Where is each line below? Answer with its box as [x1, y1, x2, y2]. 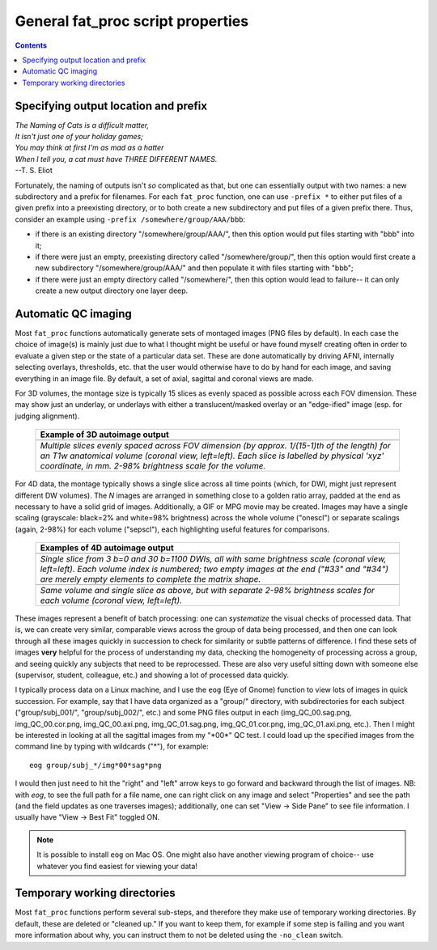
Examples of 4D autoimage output [40, 542, 174, 553]
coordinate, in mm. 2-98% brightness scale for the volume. [40, 460, 266, 472]
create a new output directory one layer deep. [35, 286, 189, 295]
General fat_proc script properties [15, 12, 249, 30]
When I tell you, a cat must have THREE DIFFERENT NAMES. [15, 154, 218, 163]
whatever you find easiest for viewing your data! [36, 861, 198, 871]
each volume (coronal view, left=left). [40, 595, 183, 606]
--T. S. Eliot [15, 166, 53, 176]
